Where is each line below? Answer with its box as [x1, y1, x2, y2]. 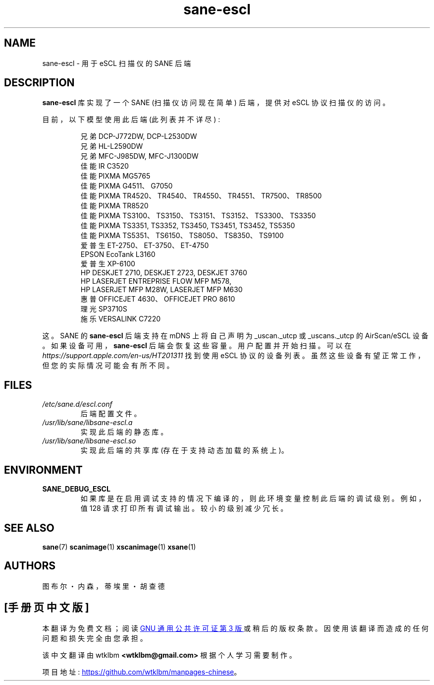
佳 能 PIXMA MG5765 [80, 172, 151, 181]
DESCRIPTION [4, 76, 75, 89]
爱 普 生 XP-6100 [80, 259, 135, 268]
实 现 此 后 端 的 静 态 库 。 [80, 428, 168, 436]
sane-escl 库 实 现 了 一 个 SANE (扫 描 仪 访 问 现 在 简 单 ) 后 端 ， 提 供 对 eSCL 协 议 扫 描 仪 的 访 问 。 [42, 98, 390, 107]
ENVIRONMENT [4, 463, 83, 476]
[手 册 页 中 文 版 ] [4, 601, 89, 614]
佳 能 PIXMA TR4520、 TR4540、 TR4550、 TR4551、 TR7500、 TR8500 [80, 191, 322, 200]
